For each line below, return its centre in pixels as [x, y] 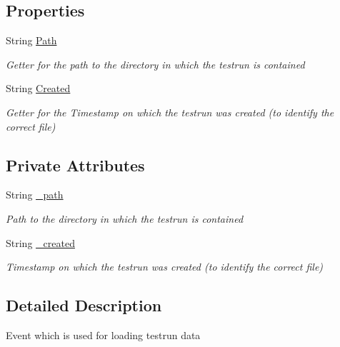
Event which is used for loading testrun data [103, 335]
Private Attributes [75, 165]
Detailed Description [84, 305]
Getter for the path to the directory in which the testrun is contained [155, 64]
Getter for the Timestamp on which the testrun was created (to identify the [170, 112]
